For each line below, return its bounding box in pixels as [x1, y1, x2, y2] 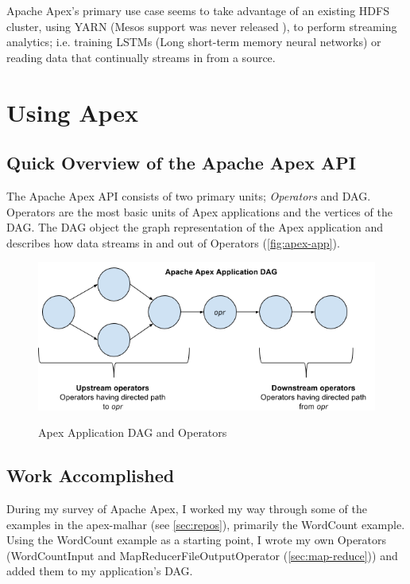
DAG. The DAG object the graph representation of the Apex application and [6, 219, 384, 236]
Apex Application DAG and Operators [38, 424, 227, 441]
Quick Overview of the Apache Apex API [6, 150, 356, 175]
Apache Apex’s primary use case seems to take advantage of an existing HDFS [6, 2, 389, 18]
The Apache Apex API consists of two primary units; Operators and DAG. [6, 187, 371, 204]
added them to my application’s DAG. [6, 563, 193, 579]
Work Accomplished [6, 463, 175, 488]
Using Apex [6, 95, 139, 128]
